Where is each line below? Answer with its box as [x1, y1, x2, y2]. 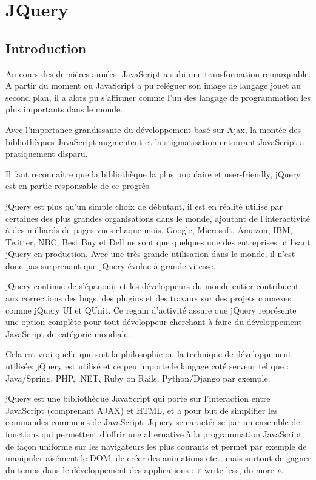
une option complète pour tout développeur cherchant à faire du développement [5, 315, 302, 328]
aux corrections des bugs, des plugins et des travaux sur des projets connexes [5, 292, 292, 304]
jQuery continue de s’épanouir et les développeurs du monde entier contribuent [5, 279, 299, 292]
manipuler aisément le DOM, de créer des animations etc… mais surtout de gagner [5, 451, 311, 464]
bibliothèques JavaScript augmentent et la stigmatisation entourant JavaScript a [5, 135, 304, 148]
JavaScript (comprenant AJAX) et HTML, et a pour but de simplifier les [5, 403, 278, 416]
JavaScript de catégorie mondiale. [5, 327, 130, 340]
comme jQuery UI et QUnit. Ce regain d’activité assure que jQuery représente [5, 303, 297, 316]
